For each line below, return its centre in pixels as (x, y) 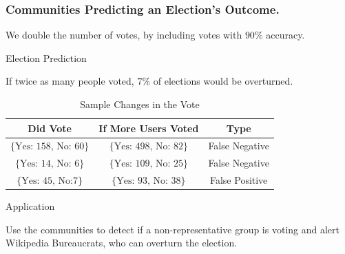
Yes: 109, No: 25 (149, 164)
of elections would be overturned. (223, 81)
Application (30, 206)
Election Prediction (46, 57)
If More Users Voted (149, 128)
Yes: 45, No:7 (50, 181)
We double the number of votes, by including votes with (124, 35)
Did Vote (50, 128)
